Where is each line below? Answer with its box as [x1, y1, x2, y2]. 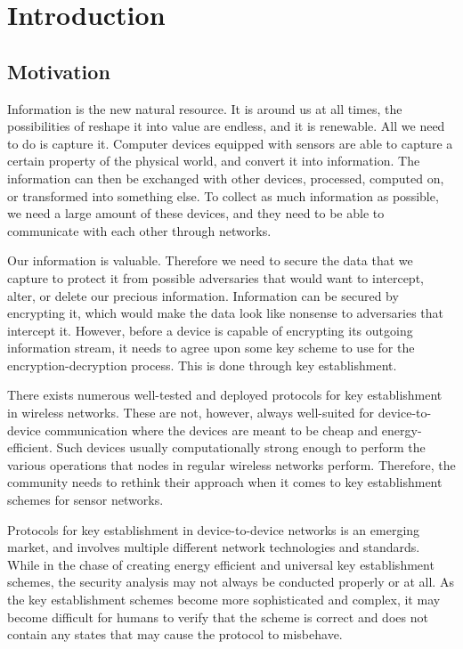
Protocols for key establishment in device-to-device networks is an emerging [7, 520, 420, 539]
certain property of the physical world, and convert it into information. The [7, 151, 420, 170]
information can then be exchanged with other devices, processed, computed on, [7, 168, 444, 187]
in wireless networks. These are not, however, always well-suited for [7, 403, 375, 422]
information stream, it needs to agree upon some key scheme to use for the [7, 338, 415, 357]
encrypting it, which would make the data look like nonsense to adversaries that [7, 304, 444, 322]
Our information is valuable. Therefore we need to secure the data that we [7, 251, 413, 270]
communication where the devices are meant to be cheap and [45, 420, 378, 439]
